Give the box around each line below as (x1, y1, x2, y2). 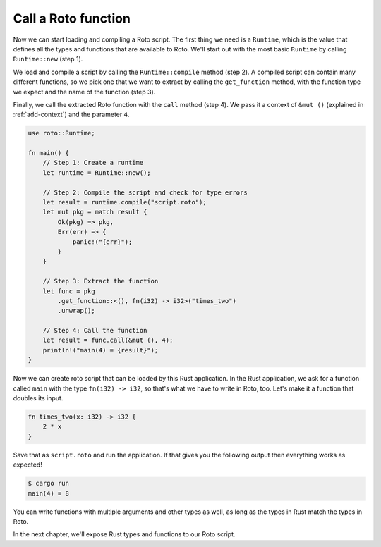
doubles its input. (13, 394, 64, 402)
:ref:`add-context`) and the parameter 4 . (13, 110, 130, 119)
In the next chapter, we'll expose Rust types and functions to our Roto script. (13, 530, 236, 539)
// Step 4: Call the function (42, 326, 147, 335)
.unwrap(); (57, 307, 95, 315)
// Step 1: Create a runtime (42, 159, 144, 167)
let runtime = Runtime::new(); (42, 168, 151, 176)
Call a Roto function (13, 11, 131, 26)
